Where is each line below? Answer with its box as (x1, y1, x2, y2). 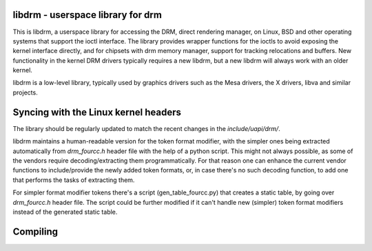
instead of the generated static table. (12, 208, 118, 216)
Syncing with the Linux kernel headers (12, 106, 182, 118)
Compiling (12, 225, 59, 237)
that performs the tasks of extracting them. (12, 176, 135, 184)
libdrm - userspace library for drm (12, 9, 162, 21)
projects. (12, 88, 38, 97)
